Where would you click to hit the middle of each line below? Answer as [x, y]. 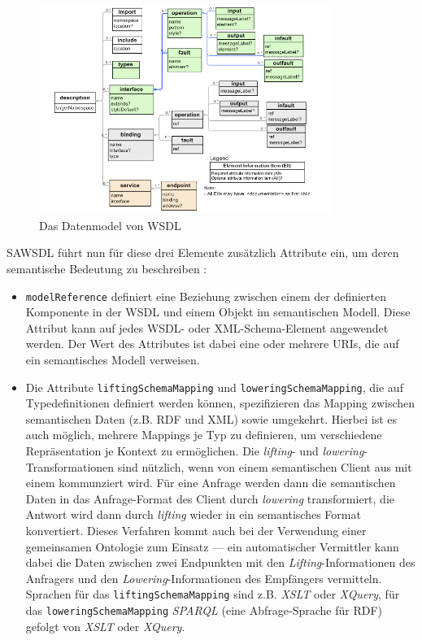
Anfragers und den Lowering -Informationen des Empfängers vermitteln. [204, 578]
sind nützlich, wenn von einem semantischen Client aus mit [265, 466]
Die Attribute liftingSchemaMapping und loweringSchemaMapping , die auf [214, 387]
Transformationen [70, 466]
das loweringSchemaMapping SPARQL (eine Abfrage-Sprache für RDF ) [204, 610]
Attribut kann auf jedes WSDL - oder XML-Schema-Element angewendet [207, 327]
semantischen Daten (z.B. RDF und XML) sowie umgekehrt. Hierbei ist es [211, 418]
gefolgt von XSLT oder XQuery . [105, 626]
